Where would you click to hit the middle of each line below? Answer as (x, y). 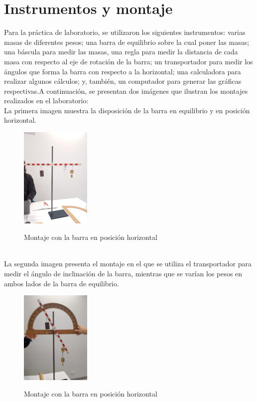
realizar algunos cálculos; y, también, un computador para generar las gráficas (123, 81)
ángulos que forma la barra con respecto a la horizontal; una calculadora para (123, 71)
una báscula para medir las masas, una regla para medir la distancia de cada (121, 52)
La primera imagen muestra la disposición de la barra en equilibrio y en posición (127, 110)
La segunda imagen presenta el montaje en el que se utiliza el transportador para (128, 264)
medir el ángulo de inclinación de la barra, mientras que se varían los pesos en (123, 273)
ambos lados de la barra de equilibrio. (62, 283)
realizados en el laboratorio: (46, 100)
